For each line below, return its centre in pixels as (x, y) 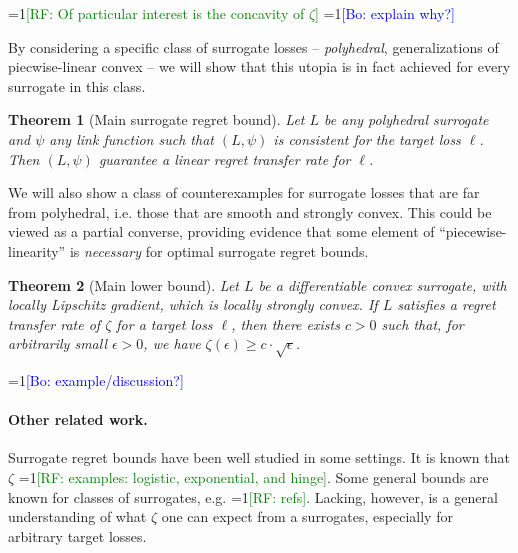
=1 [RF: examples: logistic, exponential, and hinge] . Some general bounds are (253, 477)
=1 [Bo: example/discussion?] (96, 380)
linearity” (37, 250)
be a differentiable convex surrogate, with (382, 284)
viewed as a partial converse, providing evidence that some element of (221, 231)
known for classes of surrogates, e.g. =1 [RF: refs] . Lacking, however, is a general (253, 496)
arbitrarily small (57, 343)
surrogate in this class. (77, 85)
